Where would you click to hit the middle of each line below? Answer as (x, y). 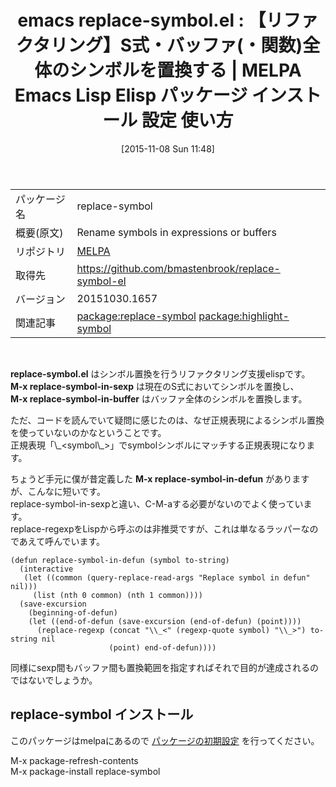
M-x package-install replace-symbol (85, 771)
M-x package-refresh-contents (74, 760)
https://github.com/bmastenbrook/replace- (178, 268)
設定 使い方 (187, 120)
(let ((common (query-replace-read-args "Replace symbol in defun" (167, 577)
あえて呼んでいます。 (62, 541)
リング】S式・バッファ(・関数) (176, 45)
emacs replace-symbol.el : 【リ (150, 20)
